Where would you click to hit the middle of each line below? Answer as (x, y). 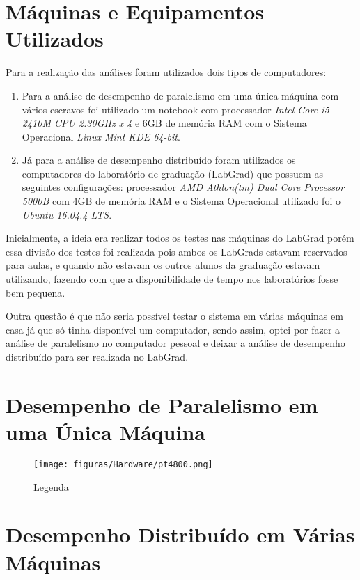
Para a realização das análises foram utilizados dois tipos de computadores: (166, 72)
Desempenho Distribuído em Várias (180, 534)
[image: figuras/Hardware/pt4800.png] (123, 464)
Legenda (51, 486)
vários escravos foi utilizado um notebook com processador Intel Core (170, 109)
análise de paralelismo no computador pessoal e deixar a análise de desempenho (175, 343)
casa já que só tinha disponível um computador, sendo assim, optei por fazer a (173, 329)
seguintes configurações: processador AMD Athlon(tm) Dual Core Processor (183, 187)
